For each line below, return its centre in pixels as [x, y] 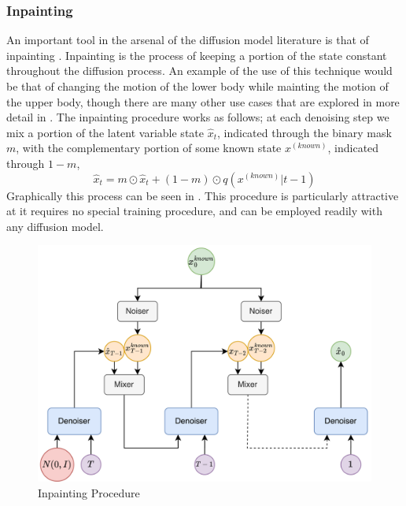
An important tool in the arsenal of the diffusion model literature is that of [188, 40]
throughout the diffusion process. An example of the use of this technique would [199, 71]
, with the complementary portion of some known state [149, 148]
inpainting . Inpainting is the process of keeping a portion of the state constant [197, 55]
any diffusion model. [55, 226]
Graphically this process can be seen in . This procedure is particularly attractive [203, 195]
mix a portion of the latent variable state [105, 132]
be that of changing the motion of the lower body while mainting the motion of [197, 86]
